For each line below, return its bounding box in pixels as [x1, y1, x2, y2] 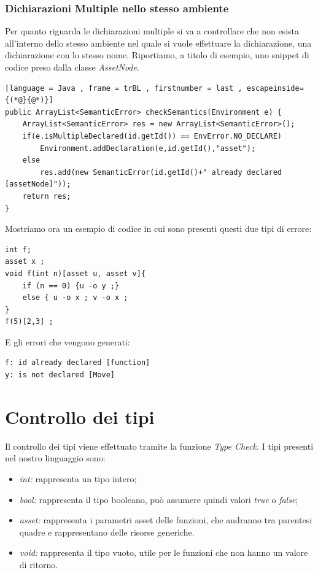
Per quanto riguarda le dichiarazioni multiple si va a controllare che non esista [5, 25, 299, 37]
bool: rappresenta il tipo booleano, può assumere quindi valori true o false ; [19, 493, 298, 506]
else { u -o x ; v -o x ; [22, 293, 128, 302]
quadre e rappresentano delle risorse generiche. [19, 525, 195, 538]
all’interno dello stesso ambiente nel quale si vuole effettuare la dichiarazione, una [5, 36, 312, 49]
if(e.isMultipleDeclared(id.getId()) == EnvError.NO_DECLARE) [22, 131, 282, 140]
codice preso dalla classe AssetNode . [5, 61, 139, 73]
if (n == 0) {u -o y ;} [22, 281, 120, 290]
